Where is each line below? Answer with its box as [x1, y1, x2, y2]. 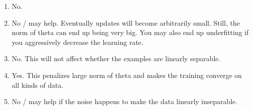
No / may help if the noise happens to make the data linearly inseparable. [11, 96, 238, 107]
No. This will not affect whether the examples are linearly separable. [11, 53, 221, 64]
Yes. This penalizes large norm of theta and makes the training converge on [11, 70, 242, 80]
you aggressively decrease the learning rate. [11, 37, 144, 47]
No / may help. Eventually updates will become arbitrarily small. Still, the [11, 17, 240, 28]
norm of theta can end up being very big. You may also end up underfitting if [11, 27, 249, 37]
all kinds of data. [11, 79, 64, 90]
